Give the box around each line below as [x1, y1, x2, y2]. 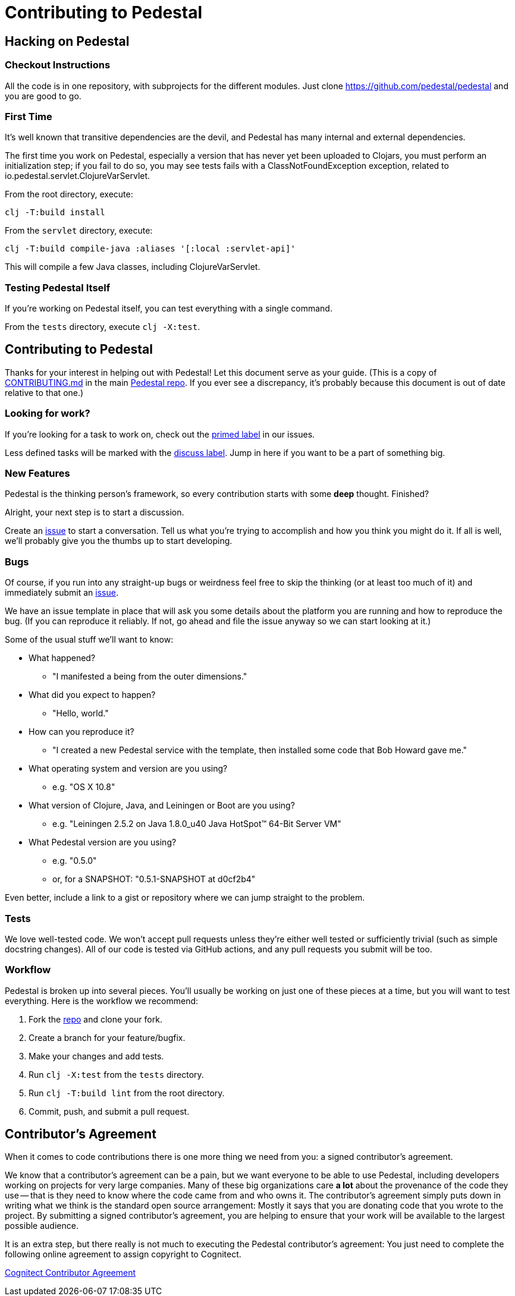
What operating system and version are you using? [29, 763, 228, 774]
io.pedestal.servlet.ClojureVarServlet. [5, 171, 150, 181]
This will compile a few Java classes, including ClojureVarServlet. [5, 262, 260, 272]
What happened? [29, 653, 96, 663]
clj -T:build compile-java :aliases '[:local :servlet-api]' [5, 244, 296, 254]
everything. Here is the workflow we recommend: [5, 995, 199, 1006]
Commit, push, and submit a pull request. [29, 1106, 190, 1116]
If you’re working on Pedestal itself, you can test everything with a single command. [5, 303, 332, 314]
